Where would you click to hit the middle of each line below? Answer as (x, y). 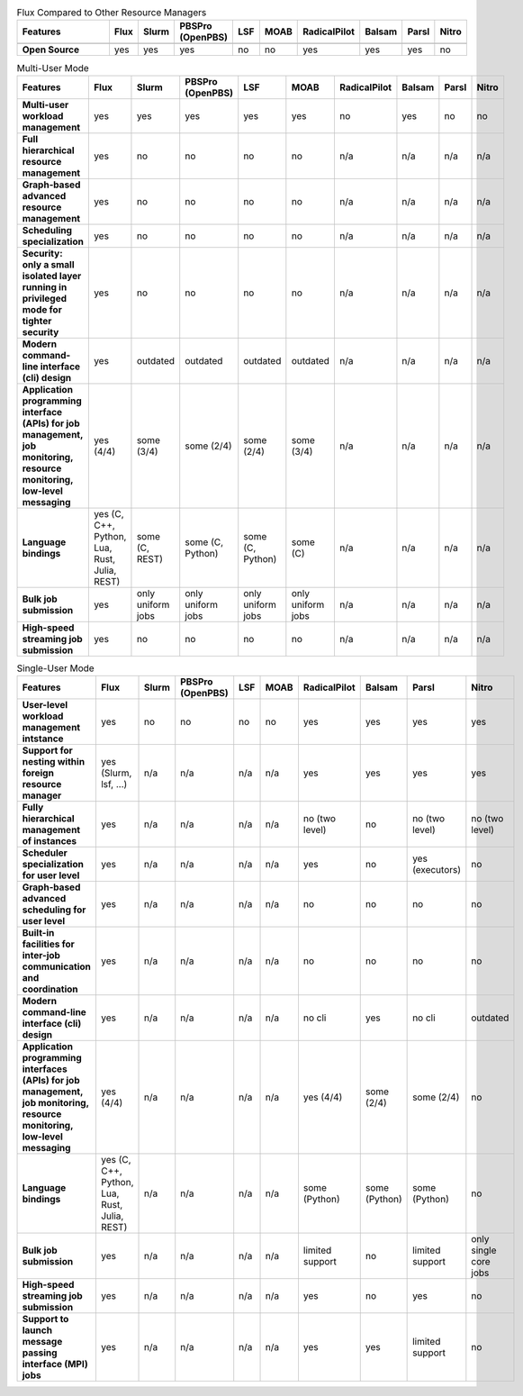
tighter (37, 321)
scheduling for (54, 910)
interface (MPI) (55, 1364)
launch (37, 1330)
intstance (43, 739)
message (42, 1342)
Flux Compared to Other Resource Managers (112, 13)
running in (45, 286)
